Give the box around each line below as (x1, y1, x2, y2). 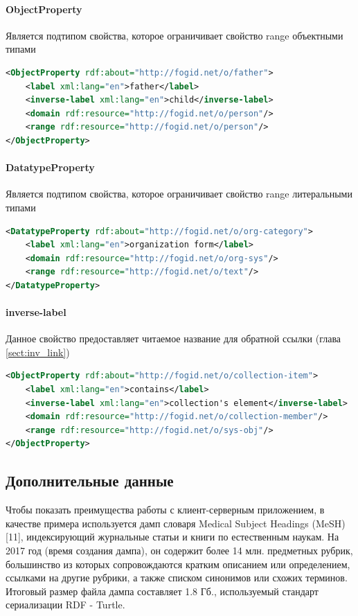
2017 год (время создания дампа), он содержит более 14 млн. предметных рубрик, (6, 543, 353, 558)
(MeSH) (312, 516, 346, 530)
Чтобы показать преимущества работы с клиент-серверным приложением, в (6, 502, 325, 517)
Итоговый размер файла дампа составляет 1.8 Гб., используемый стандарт (6, 583, 319, 598)
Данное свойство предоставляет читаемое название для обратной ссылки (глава (6, 331, 341, 346)
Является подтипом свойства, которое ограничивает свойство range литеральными (6, 186, 352, 201)
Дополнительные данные (6, 470, 174, 491)
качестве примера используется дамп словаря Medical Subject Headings (6, 516, 309, 530)
